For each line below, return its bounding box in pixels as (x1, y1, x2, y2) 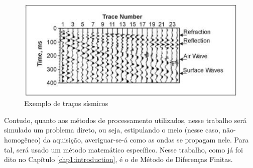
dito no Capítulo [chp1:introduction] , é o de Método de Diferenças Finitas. (4, 154, 233, 164)
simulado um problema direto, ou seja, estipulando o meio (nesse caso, (4, 124, 220, 135)
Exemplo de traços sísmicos (24, 98, 108, 108)
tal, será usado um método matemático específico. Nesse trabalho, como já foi (4, 144, 243, 154)
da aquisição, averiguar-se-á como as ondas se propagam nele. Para (43, 134, 249, 145)
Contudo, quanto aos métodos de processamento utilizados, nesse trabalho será (4, 114, 246, 125)
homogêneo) (4, 134, 41, 145)
